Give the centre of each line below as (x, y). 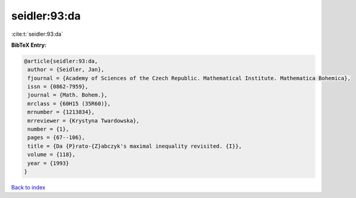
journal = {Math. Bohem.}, (67, 95)
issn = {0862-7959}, (58, 87)
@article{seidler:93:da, (61, 61)
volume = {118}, (52, 155)
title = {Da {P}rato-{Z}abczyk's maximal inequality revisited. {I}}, (135, 146)
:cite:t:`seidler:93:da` (37, 34)
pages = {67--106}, (56, 138)
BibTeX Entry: (29, 45)
